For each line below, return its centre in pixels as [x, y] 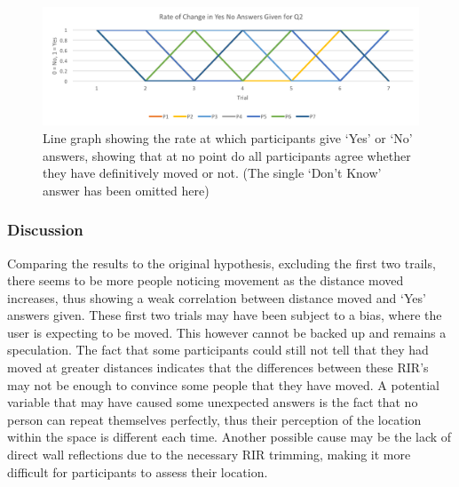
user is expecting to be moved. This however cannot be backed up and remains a [227, 332]
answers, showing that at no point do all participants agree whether [227, 155]
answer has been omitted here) [126, 190]
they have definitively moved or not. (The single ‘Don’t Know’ [212, 173]
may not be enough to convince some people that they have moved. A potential [223, 384]
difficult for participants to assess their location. [138, 471]
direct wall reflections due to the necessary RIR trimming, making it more [209, 455]
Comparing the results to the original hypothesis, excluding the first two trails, [222, 263]
